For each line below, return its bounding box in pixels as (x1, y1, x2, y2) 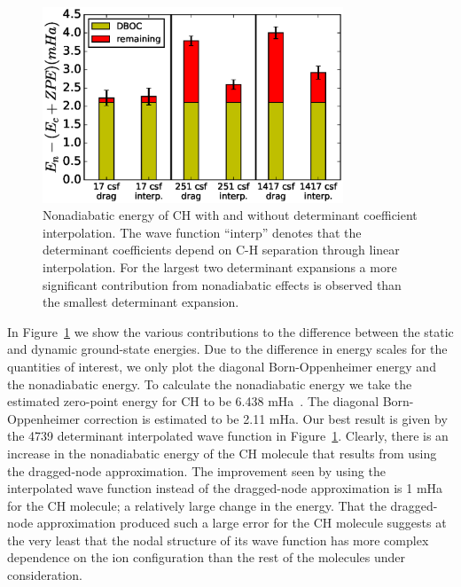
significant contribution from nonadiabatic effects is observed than (43, 275, 402, 293)
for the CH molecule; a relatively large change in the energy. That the (7, 496, 387, 514)
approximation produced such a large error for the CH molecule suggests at (36, 513, 447, 532)
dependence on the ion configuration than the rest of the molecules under (7, 548, 406, 567)
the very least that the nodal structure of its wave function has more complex (7, 530, 429, 549)
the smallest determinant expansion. (43, 293, 239, 311)
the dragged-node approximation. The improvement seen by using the (7, 461, 386, 480)
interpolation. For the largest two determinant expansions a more (43, 257, 397, 276)
